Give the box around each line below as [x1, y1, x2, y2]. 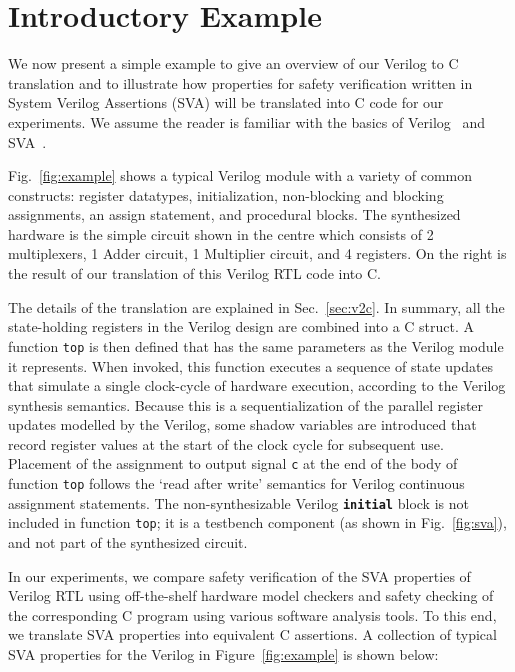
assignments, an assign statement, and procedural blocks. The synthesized [8, 204, 461, 225]
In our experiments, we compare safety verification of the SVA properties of [8, 565, 471, 586]
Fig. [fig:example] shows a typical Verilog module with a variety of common [8, 165, 472, 186]
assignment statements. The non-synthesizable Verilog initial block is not [8, 492, 469, 513]
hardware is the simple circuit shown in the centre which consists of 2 [8, 223, 434, 244]
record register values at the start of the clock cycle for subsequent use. [8, 433, 444, 454]
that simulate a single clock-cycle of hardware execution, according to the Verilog [8, 375, 506, 396]
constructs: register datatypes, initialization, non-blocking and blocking [8, 184, 444, 205]
